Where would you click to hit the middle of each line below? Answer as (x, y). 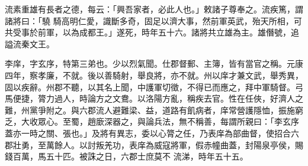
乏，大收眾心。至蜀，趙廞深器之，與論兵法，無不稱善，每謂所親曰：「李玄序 (152, 121)
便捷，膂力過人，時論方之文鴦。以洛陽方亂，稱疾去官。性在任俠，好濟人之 (158, 98)
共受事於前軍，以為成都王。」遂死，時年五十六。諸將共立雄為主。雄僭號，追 (152, 32)
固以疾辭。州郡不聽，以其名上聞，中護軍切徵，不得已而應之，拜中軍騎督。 (150, 87)
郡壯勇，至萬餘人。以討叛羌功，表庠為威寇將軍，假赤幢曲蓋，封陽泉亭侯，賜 (154, 144)
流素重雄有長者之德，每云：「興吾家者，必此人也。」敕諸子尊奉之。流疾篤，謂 (154, 9)
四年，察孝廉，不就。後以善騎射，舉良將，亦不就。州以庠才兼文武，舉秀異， (154, 75)
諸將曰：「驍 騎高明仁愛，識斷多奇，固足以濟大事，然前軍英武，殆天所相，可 (153, 20)
